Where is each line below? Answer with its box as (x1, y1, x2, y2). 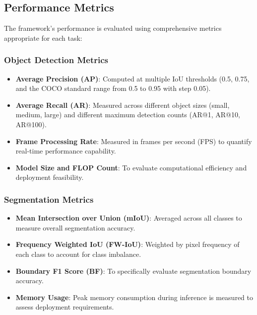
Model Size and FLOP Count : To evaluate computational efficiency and (15, 162, 247, 172)
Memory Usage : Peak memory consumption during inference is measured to (15, 292, 253, 302)
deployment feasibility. (15, 172, 84, 182)
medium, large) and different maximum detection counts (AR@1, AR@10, (15, 109, 240, 120)
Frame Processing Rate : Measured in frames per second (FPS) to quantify (15, 136, 252, 146)
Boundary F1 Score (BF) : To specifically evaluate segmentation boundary (15, 265, 252, 276)
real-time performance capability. (15, 146, 116, 156)
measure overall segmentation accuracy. (15, 222, 135, 233)
